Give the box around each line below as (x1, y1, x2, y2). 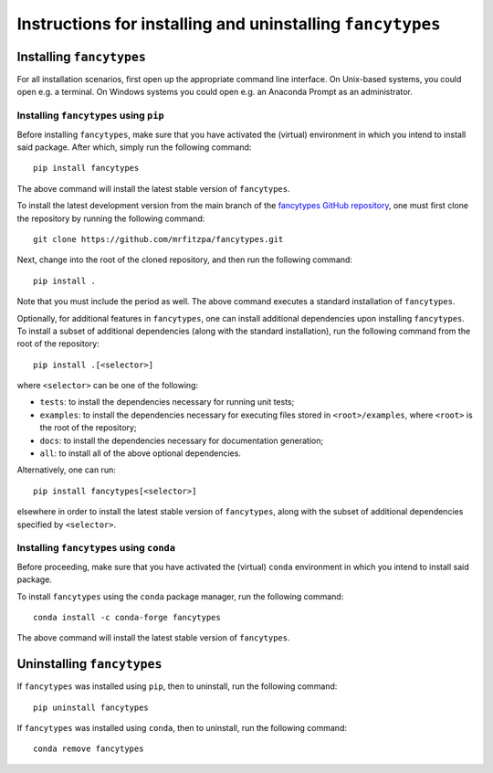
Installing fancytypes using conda (16, 542, 176, 555)
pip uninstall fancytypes (33, 702, 150, 713)
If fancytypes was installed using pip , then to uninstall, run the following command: (16, 681, 338, 692)
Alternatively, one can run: (16, 464, 116, 475)
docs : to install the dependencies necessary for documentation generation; (39, 435, 324, 446)
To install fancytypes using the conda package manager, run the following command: (16, 590, 344, 602)
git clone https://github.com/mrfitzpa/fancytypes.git (33, 234, 284, 244)
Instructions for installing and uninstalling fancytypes (16, 14, 442, 34)
